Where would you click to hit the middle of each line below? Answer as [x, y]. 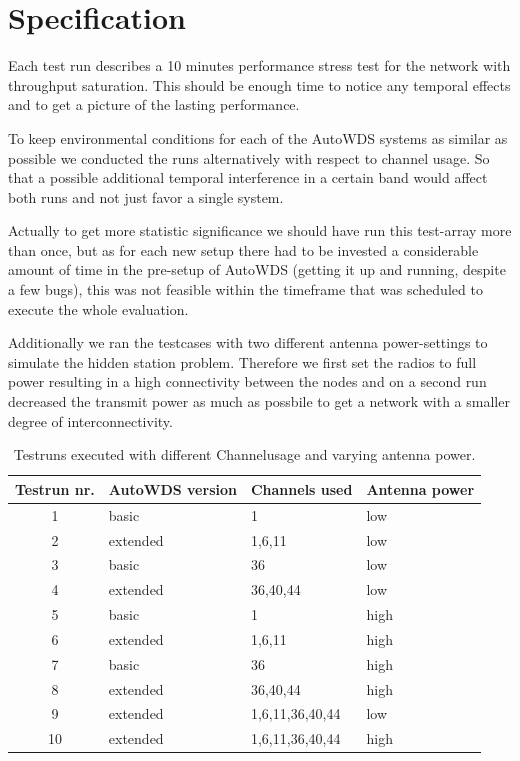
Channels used [301, 488]
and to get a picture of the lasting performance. [154, 104]
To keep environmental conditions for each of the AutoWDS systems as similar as [258, 137]
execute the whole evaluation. [98, 308]
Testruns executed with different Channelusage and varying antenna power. [244, 454]
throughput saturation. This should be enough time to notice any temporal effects [259, 84]
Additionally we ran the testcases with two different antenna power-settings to [248, 342]
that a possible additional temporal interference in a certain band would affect [248, 177]
